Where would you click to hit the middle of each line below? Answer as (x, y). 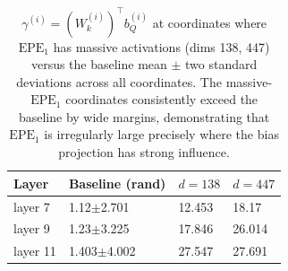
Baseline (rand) (117, 183)
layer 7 (32, 206)
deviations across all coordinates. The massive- (144, 81)
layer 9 (32, 228)
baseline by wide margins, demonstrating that (144, 116)
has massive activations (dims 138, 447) (161, 46)
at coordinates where (210, 22)
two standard (221, 64)
